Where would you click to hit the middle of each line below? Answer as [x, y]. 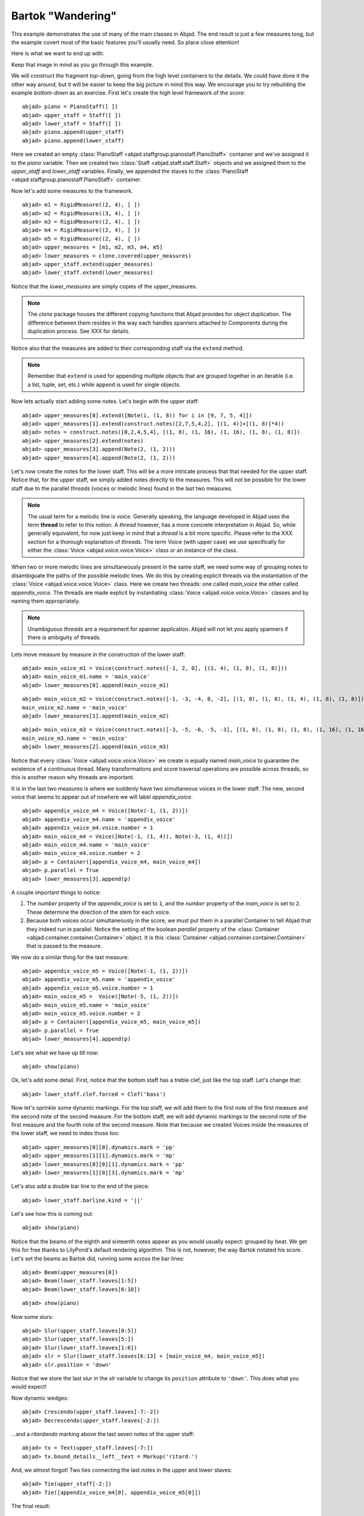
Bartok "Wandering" [64, 16]
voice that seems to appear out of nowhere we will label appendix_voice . [102, 797]
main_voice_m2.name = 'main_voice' [75, 707]
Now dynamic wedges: [40, 1398]
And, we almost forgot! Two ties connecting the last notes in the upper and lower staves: [122, 1470]
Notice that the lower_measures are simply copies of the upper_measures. [104, 286]
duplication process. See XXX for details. [79, 331]
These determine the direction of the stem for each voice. [99, 912]
